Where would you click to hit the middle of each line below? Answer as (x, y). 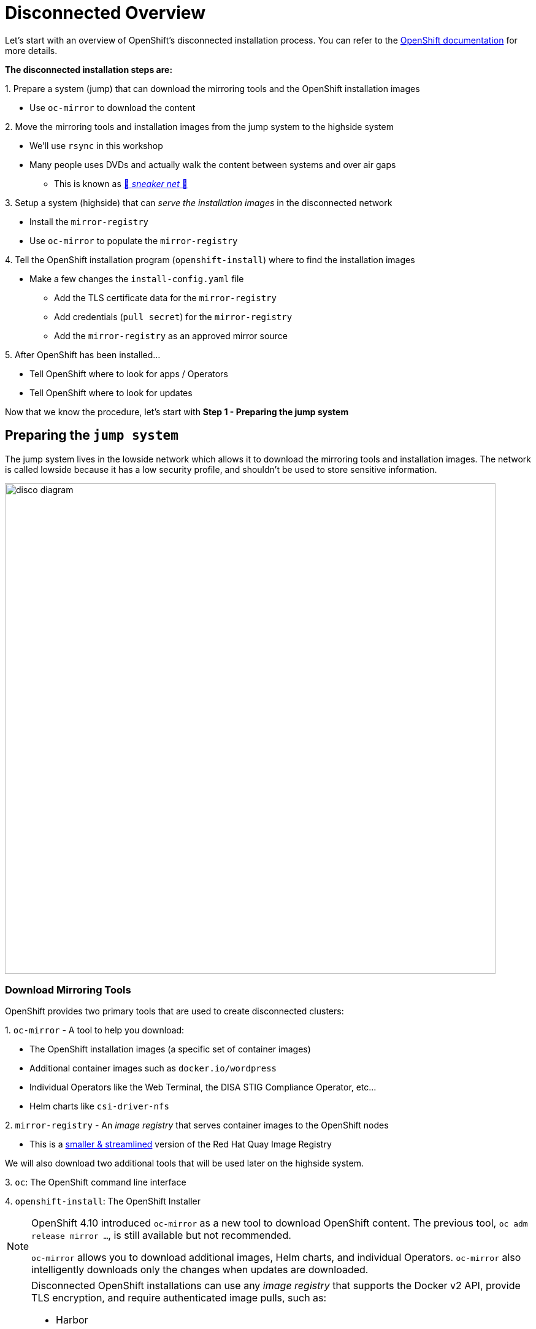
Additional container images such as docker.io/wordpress (153, 1068)
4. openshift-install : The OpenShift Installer (103, 1201)
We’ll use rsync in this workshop (96, 145)
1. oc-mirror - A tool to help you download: (95, 1030)
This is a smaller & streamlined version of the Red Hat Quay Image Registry (181, 1144)
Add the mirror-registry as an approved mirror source (171, 335)
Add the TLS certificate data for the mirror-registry (165, 297)
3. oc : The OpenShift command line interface (96, 1182)
